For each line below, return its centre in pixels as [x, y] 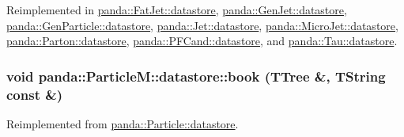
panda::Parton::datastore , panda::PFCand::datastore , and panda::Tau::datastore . [202, 41]
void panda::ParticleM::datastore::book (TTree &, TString [196, 76]
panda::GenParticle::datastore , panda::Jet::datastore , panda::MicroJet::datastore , [202, 25]
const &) [35, 94]
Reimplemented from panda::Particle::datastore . [123, 123]
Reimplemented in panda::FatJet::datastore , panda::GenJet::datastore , [177, 10]
